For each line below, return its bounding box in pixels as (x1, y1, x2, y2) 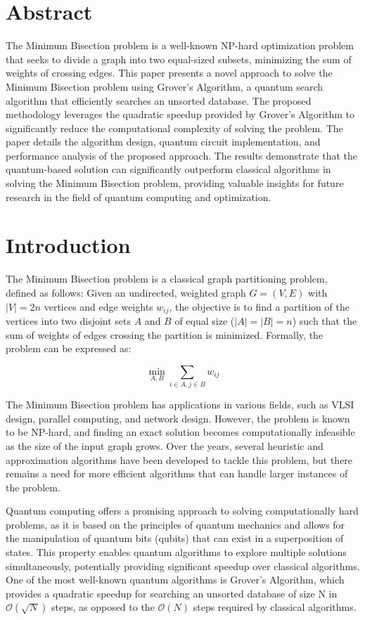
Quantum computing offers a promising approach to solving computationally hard (6, 503, 359, 518)
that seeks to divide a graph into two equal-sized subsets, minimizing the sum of (6, 51, 352, 66)
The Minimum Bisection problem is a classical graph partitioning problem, (6, 271, 328, 286)
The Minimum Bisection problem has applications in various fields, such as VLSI (6, 397, 354, 412)
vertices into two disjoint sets (6, 314, 132, 328)
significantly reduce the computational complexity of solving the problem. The (6, 120, 343, 135)
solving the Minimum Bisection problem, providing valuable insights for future (6, 176, 344, 190)
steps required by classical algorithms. (193, 600, 357, 614)
